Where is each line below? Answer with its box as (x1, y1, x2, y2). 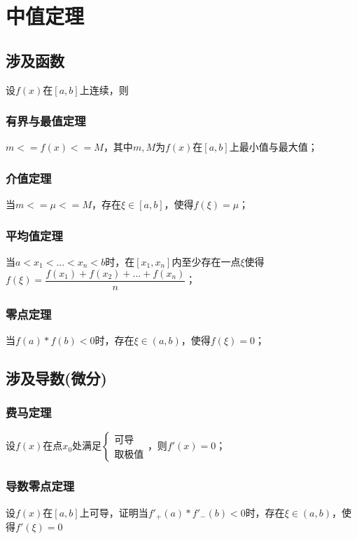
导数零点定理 (6, 477, 75, 495)
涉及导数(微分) (6, 367, 107, 388)
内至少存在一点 (171, 254, 241, 269)
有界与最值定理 (6, 112, 86, 130)
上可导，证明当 (79, 505, 148, 519)
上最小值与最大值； (229, 139, 318, 154)
